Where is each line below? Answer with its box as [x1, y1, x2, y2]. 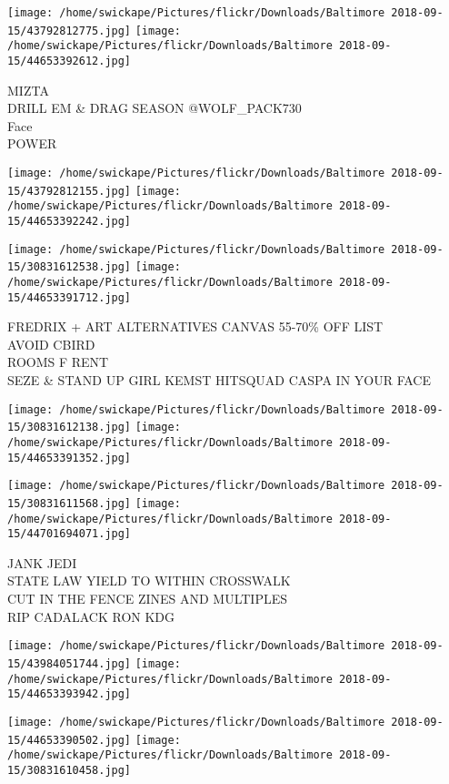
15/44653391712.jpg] [7, 290, 132, 304]
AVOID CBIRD [7, 334, 95, 353]
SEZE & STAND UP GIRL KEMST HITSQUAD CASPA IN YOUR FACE [7, 371, 432, 390]
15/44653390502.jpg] [7, 733, 132, 747]
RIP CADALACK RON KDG [7, 606, 175, 626]
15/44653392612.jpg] [7, 54, 132, 67]
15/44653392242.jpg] [7, 214, 132, 228]
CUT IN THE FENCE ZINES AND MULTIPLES [7, 589, 288, 608]
